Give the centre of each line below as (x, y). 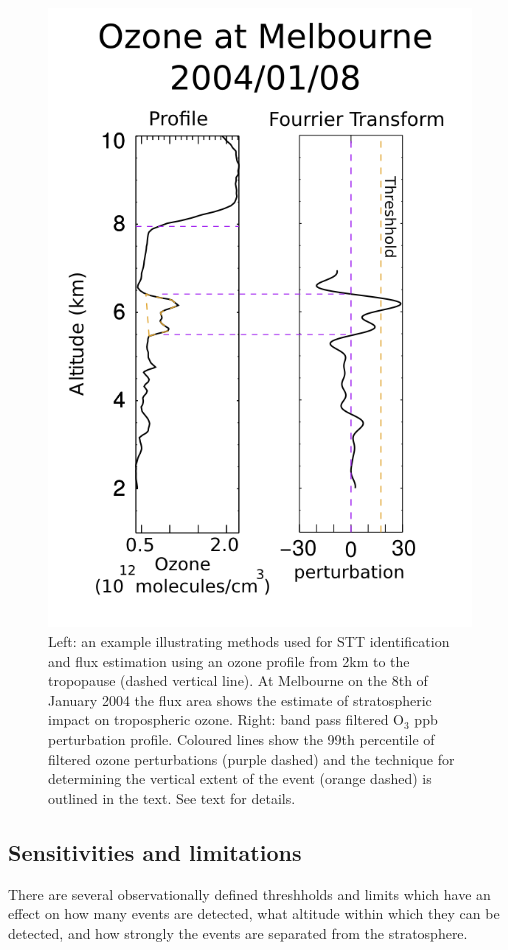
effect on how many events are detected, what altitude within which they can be (254, 913)
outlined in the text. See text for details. (172, 797)
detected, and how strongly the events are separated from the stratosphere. (238, 932)
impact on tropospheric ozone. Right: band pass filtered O (226, 719)
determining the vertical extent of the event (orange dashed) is (240, 778)
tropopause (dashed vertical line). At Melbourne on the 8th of (238, 680)
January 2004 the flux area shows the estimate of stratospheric (240, 699)
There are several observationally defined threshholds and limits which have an (249, 893)
